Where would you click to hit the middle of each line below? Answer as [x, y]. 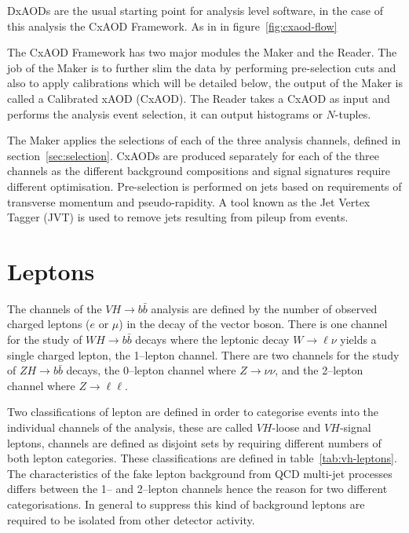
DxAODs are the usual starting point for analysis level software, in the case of [195, 10]
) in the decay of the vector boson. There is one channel [253, 324]
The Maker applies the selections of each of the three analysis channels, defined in [204, 140]
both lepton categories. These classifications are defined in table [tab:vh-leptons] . [202, 458]
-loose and [296, 427]
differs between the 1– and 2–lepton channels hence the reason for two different [197, 489]
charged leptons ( [49, 324]
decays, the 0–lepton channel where [151, 370]
